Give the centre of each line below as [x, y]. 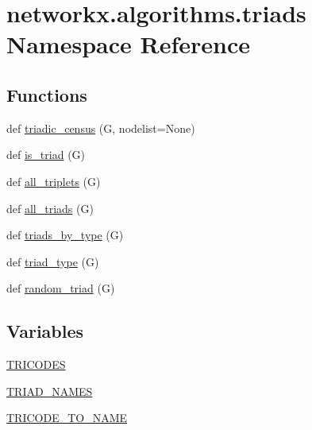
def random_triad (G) [61, 288]
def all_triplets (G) [54, 181]
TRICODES [36, 364]
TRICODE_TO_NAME [67, 418]
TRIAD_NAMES [50, 391]
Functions [47, 94]
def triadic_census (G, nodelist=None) [101, 128]
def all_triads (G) [50, 208]
